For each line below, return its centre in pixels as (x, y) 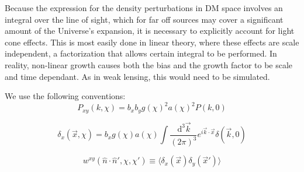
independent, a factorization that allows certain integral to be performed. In (141, 53)
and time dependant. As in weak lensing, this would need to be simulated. (137, 76)
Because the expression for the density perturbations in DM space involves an (144, 8)
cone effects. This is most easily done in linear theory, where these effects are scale (152, 42)
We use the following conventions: (65, 96)
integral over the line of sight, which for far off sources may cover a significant (144, 19)
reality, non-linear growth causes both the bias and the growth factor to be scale (149, 64)
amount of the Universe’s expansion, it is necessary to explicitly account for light (150, 31)
